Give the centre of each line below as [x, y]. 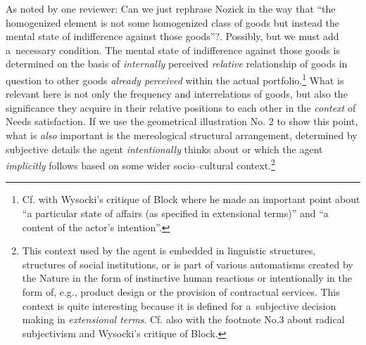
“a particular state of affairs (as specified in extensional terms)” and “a [175, 213]
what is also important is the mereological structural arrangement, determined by [182, 135]
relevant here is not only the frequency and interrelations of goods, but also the [177, 94]
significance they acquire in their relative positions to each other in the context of [181, 107]
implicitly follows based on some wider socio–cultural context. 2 [140, 164]
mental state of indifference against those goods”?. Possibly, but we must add [172, 36]
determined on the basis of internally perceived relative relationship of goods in [177, 64]
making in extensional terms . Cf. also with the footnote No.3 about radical [183, 319]
